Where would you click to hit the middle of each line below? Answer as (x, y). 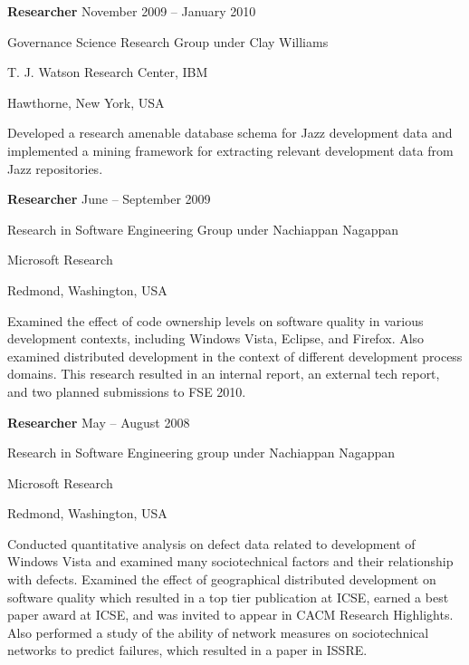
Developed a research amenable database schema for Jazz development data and (230, 133)
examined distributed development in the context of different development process (235, 356)
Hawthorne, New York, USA (86, 102)
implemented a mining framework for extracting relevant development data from (230, 150)
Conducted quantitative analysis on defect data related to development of (211, 543)
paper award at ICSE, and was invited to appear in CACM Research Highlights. (230, 615)
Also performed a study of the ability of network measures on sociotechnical (218, 632)
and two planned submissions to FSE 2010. (127, 391)
